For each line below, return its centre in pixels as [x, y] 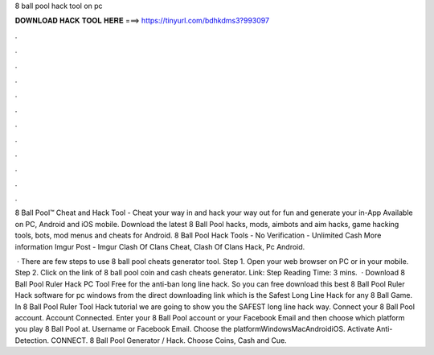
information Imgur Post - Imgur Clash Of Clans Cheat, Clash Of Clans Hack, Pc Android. [160, 246]
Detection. [32, 340]
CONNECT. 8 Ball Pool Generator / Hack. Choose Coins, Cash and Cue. [169, 340]
